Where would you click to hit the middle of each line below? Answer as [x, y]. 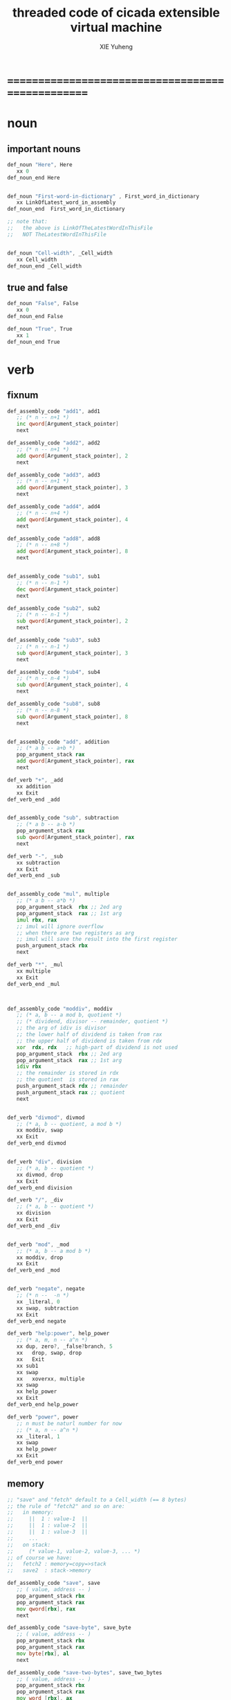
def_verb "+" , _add [35, 780]
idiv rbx [29, 1067]
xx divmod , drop [40, 1174]
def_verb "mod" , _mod [38, 1244]
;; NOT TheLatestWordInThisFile [57, 234]
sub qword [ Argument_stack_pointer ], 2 [72, 621]
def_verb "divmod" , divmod [46, 1118]
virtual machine [116, 27]
